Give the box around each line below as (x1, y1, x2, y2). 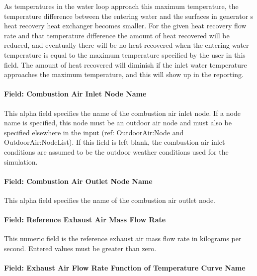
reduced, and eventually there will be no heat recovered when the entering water (4, 40, 249, 50)
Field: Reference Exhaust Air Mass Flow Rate (4, 214, 166, 225)
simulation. (4, 156, 38, 167)
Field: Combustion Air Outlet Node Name (4, 176, 153, 186)
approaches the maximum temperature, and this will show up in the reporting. (4, 69, 244, 80)
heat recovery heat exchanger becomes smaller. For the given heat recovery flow (4, 20, 247, 31)
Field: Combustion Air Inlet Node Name (4, 89, 147, 99)
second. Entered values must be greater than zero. (4, 243, 157, 253)
